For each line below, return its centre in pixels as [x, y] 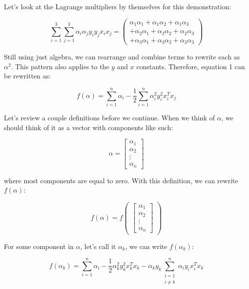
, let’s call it [98, 246]
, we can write [146, 246]
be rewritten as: [27, 76]
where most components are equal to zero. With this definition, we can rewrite [121, 180]
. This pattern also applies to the [60, 66]
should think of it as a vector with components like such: [89, 127]
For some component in [39, 246]
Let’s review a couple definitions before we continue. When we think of [109, 118]
